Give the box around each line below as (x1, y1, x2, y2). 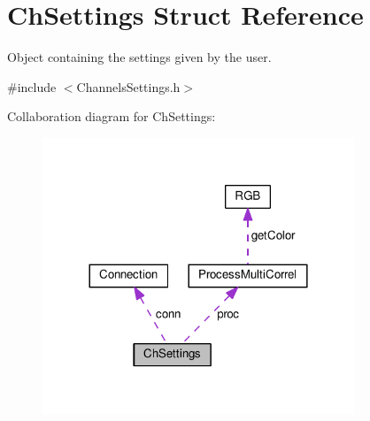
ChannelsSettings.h (76, 77, 181, 96)
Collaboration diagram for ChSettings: (7, 107, 216, 126)
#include (7, 77, 57, 96)
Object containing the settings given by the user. (7, 48, 272, 66)
